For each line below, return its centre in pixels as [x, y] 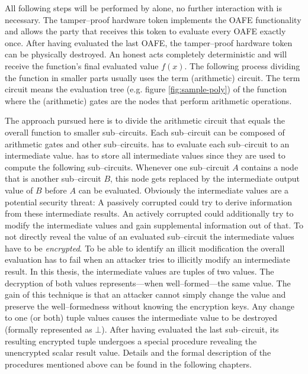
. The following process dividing [242, 65]
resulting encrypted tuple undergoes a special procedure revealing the [131, 341]
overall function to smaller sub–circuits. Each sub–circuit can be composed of [145, 132]
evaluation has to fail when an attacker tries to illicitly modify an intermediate [147, 259]
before [56, 190]
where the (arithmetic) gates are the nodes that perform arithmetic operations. [148, 100]
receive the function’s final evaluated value [82, 65]
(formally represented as [49, 329]
